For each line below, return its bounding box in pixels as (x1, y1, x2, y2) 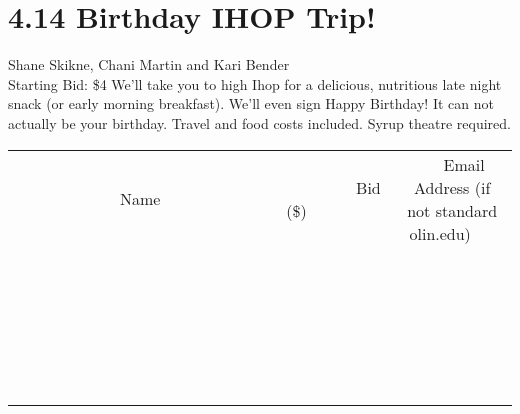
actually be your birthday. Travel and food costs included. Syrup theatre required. (8, 112, 511, 133)
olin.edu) (409, 221, 471, 245)
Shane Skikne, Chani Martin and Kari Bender (8, 54, 290, 75)
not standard (407, 198, 498, 222)
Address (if (414, 175, 491, 199)
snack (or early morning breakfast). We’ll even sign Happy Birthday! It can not (8, 93, 494, 114)
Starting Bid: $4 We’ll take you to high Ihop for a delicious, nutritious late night (8, 73, 502, 94)
